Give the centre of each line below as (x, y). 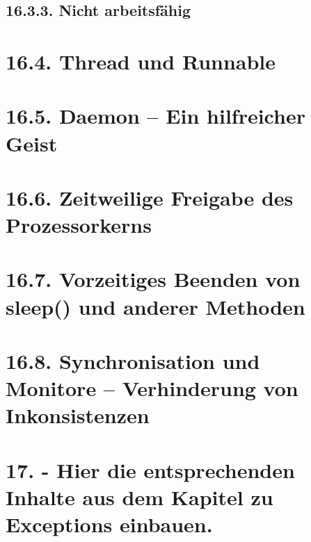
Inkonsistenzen (78, 415)
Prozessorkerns (79, 225)
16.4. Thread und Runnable (141, 61)
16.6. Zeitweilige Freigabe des (150, 197)
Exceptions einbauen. (109, 524)
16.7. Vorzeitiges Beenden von (153, 279)
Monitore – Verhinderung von (152, 388)
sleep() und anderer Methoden (155, 306)
